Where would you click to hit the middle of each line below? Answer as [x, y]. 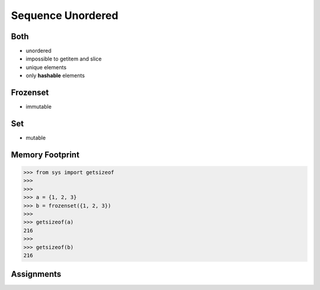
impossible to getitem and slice [64, 59]
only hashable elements [55, 76]
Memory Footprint [45, 154]
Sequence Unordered [65, 15]
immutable [39, 107]
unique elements [46, 67]
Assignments [36, 274]
